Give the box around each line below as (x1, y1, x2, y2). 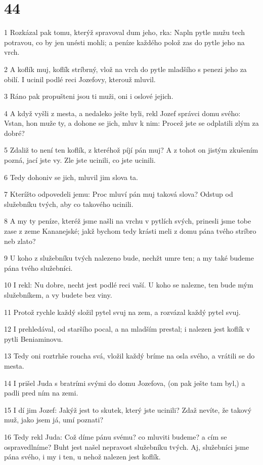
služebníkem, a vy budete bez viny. (4, 290, 112, 300)
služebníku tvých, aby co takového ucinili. (4, 198, 134, 209)
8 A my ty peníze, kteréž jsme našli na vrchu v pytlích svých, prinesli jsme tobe (4, 216, 251, 226)
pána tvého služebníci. (4, 262, 73, 273)
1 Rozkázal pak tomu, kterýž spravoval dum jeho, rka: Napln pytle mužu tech (4, 27, 245, 38)
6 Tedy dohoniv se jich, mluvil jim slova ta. (4, 171, 138, 182)
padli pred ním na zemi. (4, 387, 78, 398)
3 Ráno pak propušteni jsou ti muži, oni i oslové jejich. (4, 91, 173, 101)
